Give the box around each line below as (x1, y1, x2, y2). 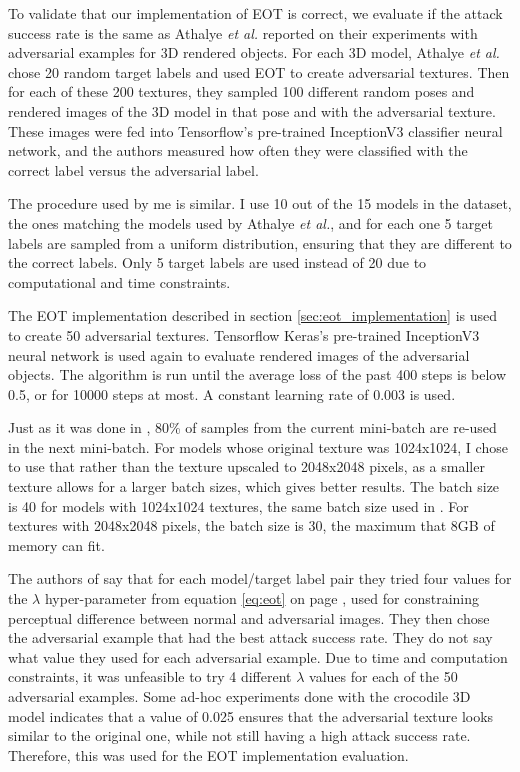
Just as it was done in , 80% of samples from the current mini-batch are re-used (8, 417, 497, 438)
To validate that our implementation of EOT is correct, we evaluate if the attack (8, 3, 503, 23)
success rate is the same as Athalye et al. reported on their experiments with (8, 22, 478, 43)
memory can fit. (8, 534, 105, 555)
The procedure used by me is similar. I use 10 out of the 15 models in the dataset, (8, 193, 512, 214)
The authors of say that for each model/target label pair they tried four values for (8, 568, 512, 589)
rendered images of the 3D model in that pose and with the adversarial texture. (8, 100, 496, 121)
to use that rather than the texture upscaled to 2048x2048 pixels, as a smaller (8, 456, 485, 477)
